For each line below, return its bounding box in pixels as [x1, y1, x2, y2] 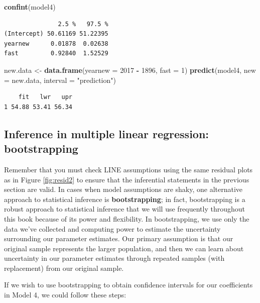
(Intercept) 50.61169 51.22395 [4, 30, 108, 38]
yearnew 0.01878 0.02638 [4, 40, 108, 47]
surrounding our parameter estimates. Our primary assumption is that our [4, 233, 233, 244]
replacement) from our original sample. [4, 262, 124, 273]
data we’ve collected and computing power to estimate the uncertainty [4, 223, 221, 234]
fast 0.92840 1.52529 [4, 50, 108, 57]
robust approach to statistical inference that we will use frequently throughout [4, 204, 245, 214]
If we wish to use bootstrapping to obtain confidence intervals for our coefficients [4, 279, 253, 290]
